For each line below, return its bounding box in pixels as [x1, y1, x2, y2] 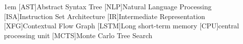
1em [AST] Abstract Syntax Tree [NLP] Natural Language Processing [4, 1, 212, 11]
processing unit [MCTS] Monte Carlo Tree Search [4, 30, 152, 40]
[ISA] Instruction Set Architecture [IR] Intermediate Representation [4, 11, 205, 21]
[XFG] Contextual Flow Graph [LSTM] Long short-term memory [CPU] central [4, 21, 240, 31]
